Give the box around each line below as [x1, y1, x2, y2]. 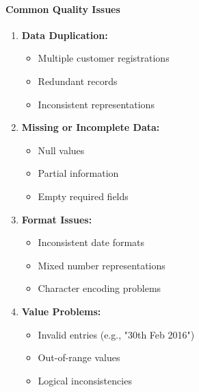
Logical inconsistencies [38, 373, 132, 387]
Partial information [38, 166, 119, 180]
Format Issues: [21, 212, 92, 226]
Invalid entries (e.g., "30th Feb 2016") [38, 327, 195, 341]
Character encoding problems [38, 281, 161, 295]
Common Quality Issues [5, 1, 120, 16]
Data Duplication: [21, 27, 108, 42]
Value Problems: [21, 304, 101, 318]
